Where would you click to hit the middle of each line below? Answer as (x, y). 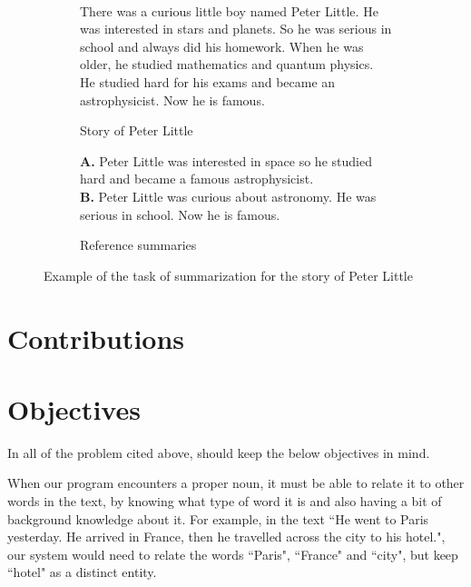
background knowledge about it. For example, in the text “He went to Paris (218, 518)
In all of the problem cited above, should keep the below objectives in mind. (219, 452)
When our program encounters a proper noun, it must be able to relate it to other (236, 483)
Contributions (96, 338)
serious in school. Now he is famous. (180, 214)
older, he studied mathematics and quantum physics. (227, 64)
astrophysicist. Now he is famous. (172, 99)
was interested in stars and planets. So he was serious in (236, 29)
